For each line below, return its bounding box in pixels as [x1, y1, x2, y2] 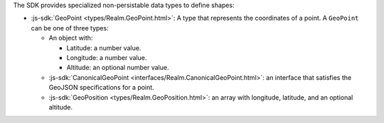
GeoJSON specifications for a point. [48, 83, 154, 92]
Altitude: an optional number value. [66, 64, 169, 72]
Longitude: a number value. [66, 53, 147, 61]
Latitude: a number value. [66, 43, 142, 52]
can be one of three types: [31, 23, 110, 32]
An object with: [48, 34, 93, 42]
